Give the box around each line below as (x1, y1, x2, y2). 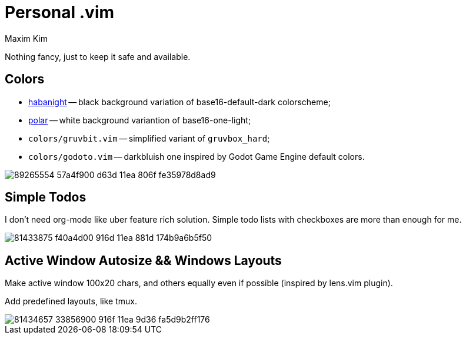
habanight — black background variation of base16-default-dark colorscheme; (28, 96, 331, 107)
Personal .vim (5, 2, 115, 22)
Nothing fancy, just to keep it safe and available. (5, 51, 191, 62)
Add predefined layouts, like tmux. (5, 296, 137, 307)
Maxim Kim (5, 33, 48, 43)
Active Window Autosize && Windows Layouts (5, 253, 282, 268)
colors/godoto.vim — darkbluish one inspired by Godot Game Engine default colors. (28, 151, 365, 162)
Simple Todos (5, 190, 86, 205)
